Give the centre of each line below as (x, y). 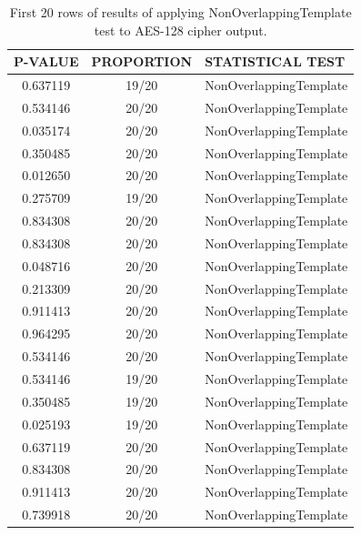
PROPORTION (142, 61)
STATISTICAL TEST (275, 61)
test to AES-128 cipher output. (180, 30)
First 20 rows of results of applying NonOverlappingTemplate (180, 12)
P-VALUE (46, 61)
